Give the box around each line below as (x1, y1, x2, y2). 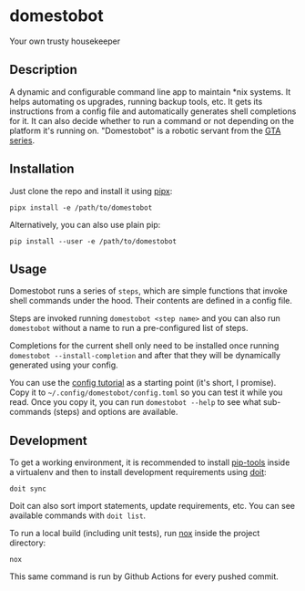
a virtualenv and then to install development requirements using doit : (9, 467, 267, 478)
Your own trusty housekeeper (9, 36, 121, 47)
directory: (9, 537, 46, 548)
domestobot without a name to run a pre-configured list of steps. (9, 323, 249, 334)
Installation (9, 161, 75, 177)
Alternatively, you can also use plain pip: (9, 219, 161, 230)
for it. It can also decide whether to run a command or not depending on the (9, 115, 294, 126)
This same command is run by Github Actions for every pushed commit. (9, 571, 280, 582)
